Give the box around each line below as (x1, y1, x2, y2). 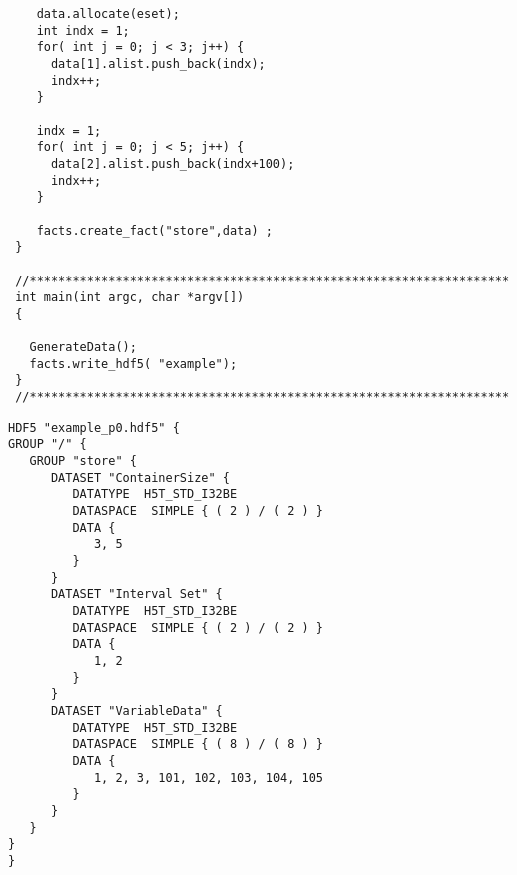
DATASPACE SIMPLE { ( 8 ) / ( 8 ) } (72, 737, 323, 752)
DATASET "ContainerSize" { (50, 470, 230, 485)
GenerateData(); (29, 340, 137, 355)
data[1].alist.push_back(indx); (50, 56, 266, 71)
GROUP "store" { (29, 454, 137, 469)
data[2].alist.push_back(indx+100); (50, 156, 295, 171)
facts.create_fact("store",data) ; (36, 223, 273, 238)
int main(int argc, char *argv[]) (15, 290, 245, 305)
